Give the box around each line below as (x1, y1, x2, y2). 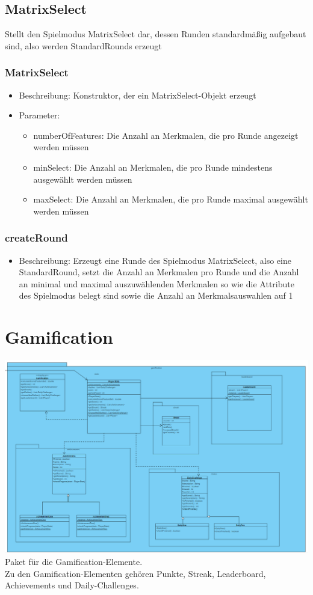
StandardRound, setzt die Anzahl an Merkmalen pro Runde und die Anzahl (19, 266, 299, 278)
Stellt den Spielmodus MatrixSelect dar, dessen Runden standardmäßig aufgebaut (5, 28, 306, 40)
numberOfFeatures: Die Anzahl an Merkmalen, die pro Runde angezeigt (33, 129, 299, 141)
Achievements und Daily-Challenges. (5, 579, 139, 591)
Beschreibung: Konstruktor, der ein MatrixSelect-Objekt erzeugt (19, 88, 256, 101)
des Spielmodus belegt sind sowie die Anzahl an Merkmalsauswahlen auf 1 (19, 289, 293, 302)
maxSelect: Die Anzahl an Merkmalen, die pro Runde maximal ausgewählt (33, 193, 308, 206)
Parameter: (19, 109, 60, 121)
